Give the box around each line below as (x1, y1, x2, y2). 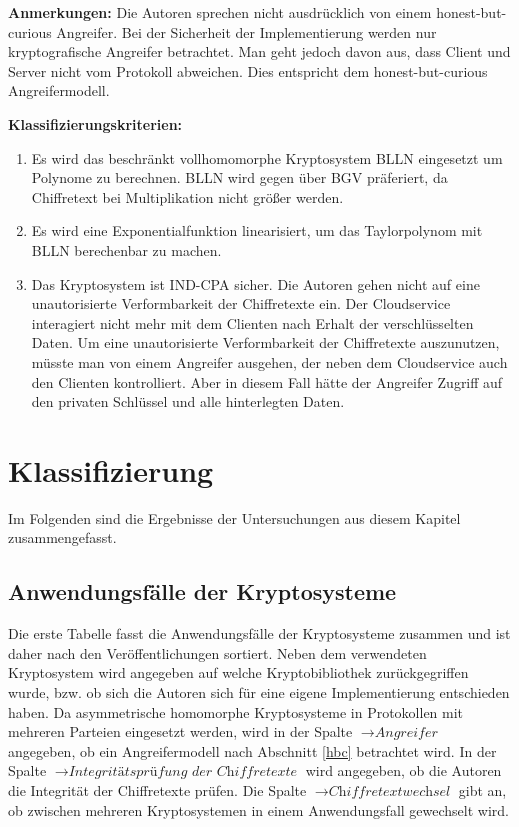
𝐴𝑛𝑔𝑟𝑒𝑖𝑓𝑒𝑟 (374, 726, 438, 741)
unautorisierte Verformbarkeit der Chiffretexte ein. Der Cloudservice (31, 293, 451, 314)
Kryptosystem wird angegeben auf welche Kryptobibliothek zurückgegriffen (8, 662, 469, 683)
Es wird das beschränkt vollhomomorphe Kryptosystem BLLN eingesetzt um (31, 147, 503, 168)
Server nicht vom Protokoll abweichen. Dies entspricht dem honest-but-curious (8, 60, 488, 81)
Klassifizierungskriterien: (8, 113, 183, 134)
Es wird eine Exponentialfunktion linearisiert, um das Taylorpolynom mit (31, 220, 483, 241)
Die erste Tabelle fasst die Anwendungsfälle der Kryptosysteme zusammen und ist (8, 623, 511, 644)
